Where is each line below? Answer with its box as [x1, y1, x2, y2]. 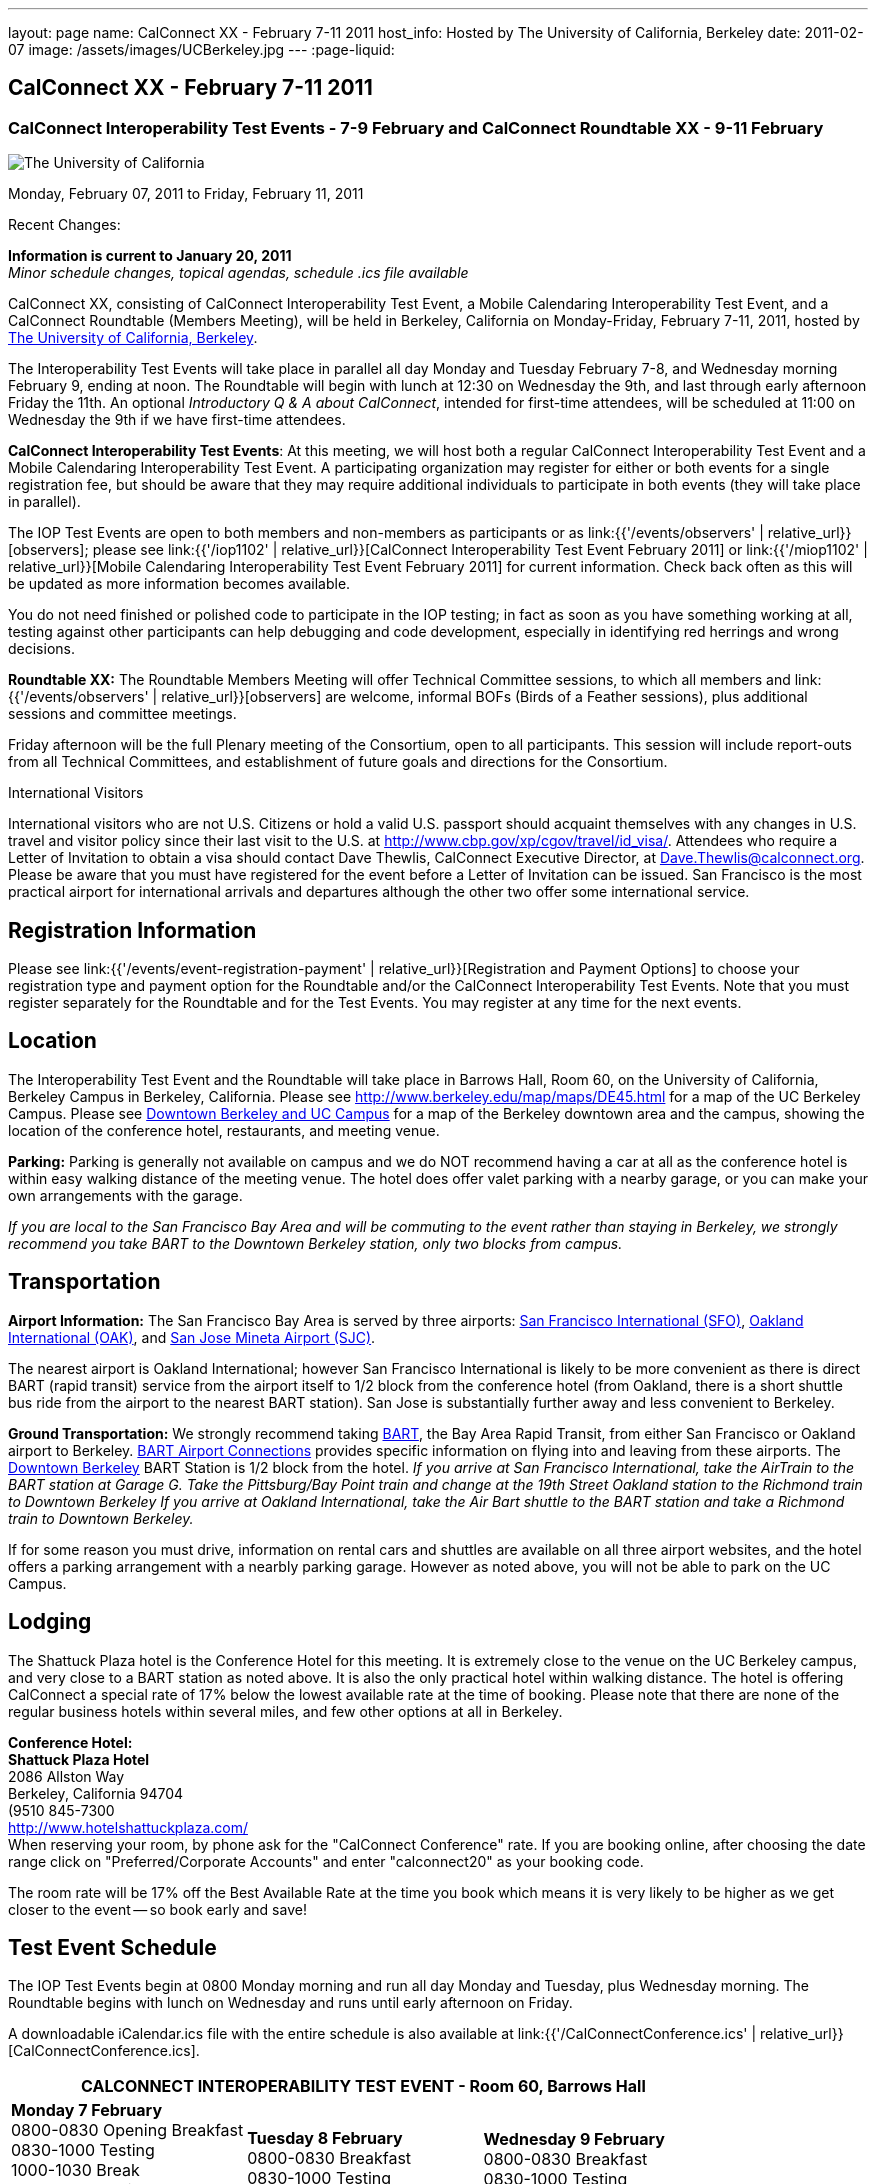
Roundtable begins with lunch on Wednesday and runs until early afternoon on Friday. [8, 1994, 573, 2012]
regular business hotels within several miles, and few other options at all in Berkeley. [8, 1702, 563, 1720]
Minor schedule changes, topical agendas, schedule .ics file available [8, 264, 469, 282]
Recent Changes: [8, 216, 121, 234]
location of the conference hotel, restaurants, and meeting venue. [8, 1121, 440, 1139]
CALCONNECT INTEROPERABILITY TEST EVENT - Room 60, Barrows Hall [81, 2076, 646, 2097]
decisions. [8, 640, 75, 658]
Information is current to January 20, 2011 [8, 247, 292, 265]
